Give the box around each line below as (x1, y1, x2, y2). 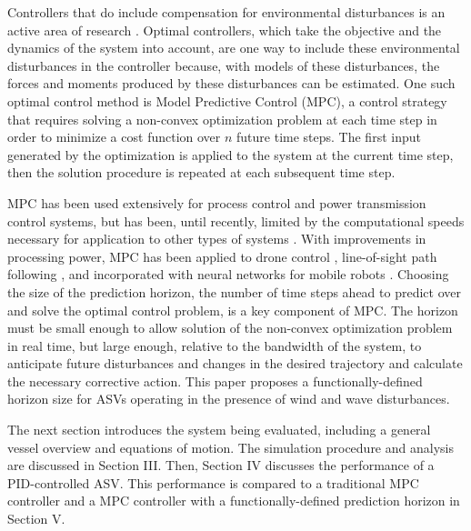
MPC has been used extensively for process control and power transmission (7, 193, 426, 212)
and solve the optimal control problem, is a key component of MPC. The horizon (7, 300, 458, 319)
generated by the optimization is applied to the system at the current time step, (7, 145, 454, 164)
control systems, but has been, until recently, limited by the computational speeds (7, 211, 465, 230)
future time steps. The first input (236, 127, 421, 146)
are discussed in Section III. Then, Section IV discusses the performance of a (7, 456, 435, 475)
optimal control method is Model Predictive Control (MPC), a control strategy (7, 91, 447, 110)
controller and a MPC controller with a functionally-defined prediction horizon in (7, 491, 460, 510)
